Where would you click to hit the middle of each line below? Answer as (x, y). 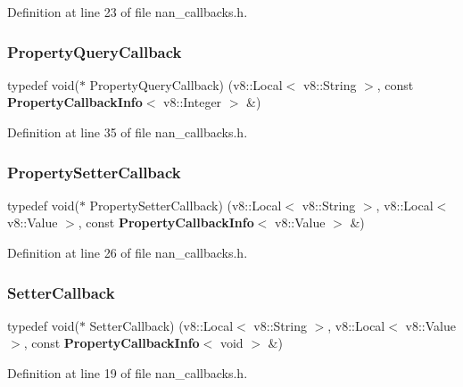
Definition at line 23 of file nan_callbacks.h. (128, 12)
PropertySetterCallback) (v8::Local (186, 205)
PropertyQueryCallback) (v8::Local (186, 84)
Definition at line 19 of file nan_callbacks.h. (128, 373)
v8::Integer (193, 102)
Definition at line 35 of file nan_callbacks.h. (128, 132)
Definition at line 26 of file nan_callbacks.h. (128, 252)
